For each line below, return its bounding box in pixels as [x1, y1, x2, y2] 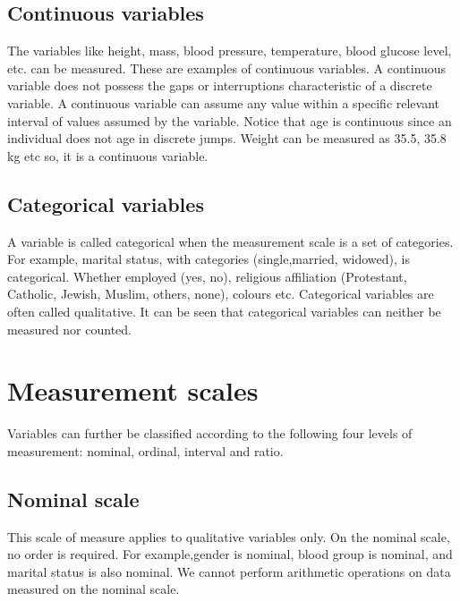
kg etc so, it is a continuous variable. [7, 146, 209, 165]
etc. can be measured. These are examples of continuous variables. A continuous [7, 58, 447, 77]
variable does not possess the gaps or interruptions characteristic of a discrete [7, 76, 432, 95]
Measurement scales [7, 372, 259, 409]
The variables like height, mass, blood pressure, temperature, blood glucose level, [7, 41, 452, 60]
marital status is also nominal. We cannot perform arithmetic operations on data [7, 562, 451, 580]
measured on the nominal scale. [7, 580, 180, 598]
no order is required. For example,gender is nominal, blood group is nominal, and [7, 545, 453, 563]
